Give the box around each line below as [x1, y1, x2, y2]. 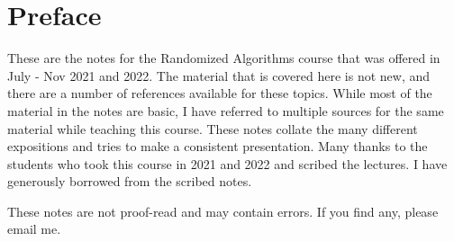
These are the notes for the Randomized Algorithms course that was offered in [7, 49, 440, 67]
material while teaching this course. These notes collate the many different [7, 119, 418, 138]
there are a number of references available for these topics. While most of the [7, 84, 432, 103]
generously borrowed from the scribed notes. [7, 172, 252, 191]
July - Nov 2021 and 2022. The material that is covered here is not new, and [7, 66, 431, 85]
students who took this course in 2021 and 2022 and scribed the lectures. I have [7, 154, 448, 173]
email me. [7, 219, 61, 238]
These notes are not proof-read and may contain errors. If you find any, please [7, 201, 439, 220]
